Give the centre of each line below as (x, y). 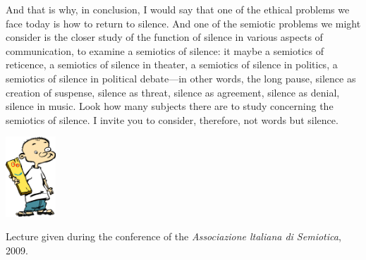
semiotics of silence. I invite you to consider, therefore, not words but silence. (172, 119)
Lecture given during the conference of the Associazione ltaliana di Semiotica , (173, 236)
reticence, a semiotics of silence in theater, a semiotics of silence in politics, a (172, 64)
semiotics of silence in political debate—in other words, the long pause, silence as (181, 78)
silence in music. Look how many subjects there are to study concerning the (170, 106)
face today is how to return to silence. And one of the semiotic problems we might (183, 23)
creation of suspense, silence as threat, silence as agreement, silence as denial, (173, 92)
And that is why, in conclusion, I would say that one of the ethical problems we (178, 9)
